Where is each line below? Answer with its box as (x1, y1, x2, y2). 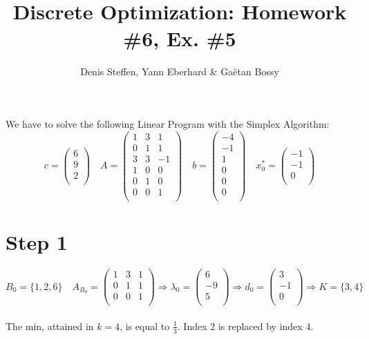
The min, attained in (6, 318, 94, 333)
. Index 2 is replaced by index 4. (177, 318, 314, 333)
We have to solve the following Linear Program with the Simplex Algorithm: (6, 116, 330, 130)
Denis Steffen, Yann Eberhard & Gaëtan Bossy (80, 64, 279, 79)
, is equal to (120, 318, 170, 333)
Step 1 (6, 227, 68, 255)
